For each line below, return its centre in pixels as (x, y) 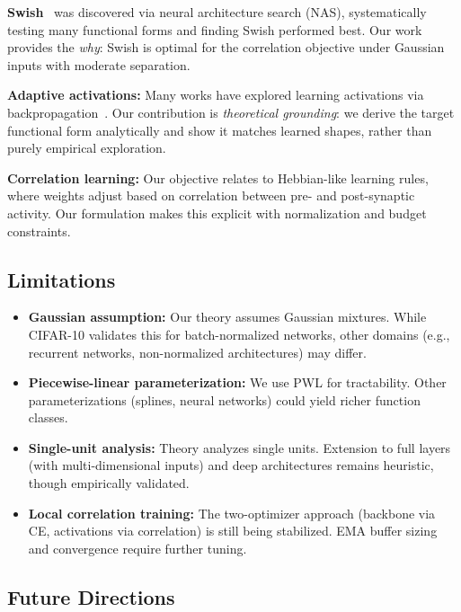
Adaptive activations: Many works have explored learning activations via (216, 95)
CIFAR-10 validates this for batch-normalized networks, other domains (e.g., (239, 334)
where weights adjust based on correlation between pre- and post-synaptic (211, 195)
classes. (48, 417)
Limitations (62, 279)
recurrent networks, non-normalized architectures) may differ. (197, 352)
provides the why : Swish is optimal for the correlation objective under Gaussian (226, 47)
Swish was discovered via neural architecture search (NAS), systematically (217, 12)
